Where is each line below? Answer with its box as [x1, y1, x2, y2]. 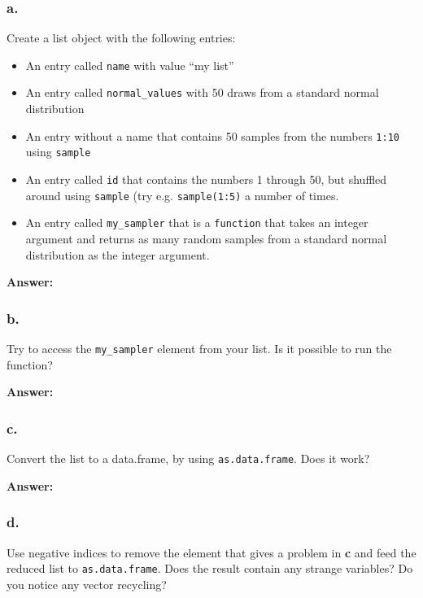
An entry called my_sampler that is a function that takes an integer [25, 214, 368, 231]
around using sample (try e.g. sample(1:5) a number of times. [25, 186, 339, 203]
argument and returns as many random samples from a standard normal [25, 230, 387, 247]
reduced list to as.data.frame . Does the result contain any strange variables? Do [7, 560, 413, 577]
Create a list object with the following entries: [7, 29, 236, 46]
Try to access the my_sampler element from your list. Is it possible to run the [7, 340, 392, 356]
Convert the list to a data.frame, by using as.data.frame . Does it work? [7, 450, 370, 467]
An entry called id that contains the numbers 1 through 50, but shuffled [25, 171, 387, 188]
